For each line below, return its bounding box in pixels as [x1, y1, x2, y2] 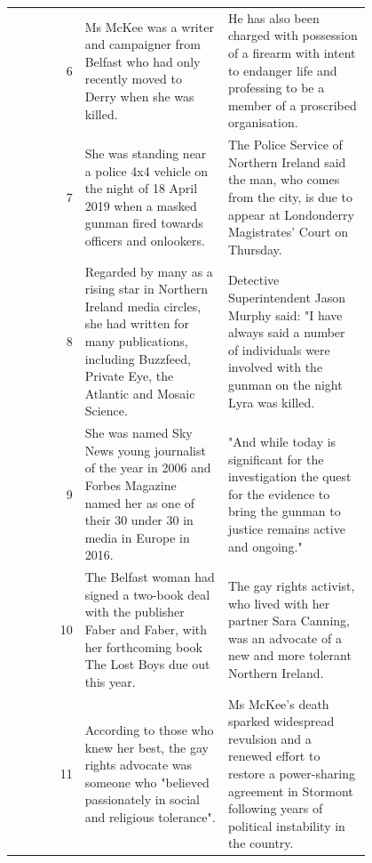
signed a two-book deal [84, 585, 210, 603]
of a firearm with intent [227, 43, 356, 61]
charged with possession [227, 26, 358, 44]
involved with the [227, 358, 323, 376]
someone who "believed [84, 772, 210, 791]
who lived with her [227, 593, 330, 612]
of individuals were [227, 340, 330, 359]
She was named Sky [84, 423, 193, 442]
